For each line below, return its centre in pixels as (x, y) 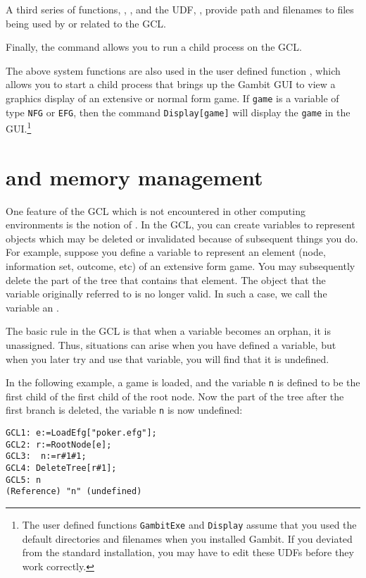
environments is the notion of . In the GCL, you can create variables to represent (181, 225)
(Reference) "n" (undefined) (74, 492)
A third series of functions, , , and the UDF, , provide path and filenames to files (180, 9)
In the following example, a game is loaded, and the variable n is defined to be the (183, 382)
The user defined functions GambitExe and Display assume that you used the (189, 525)
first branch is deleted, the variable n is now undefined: (124, 410)
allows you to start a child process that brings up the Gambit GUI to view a (171, 84)
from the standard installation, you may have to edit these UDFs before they (188, 552)
